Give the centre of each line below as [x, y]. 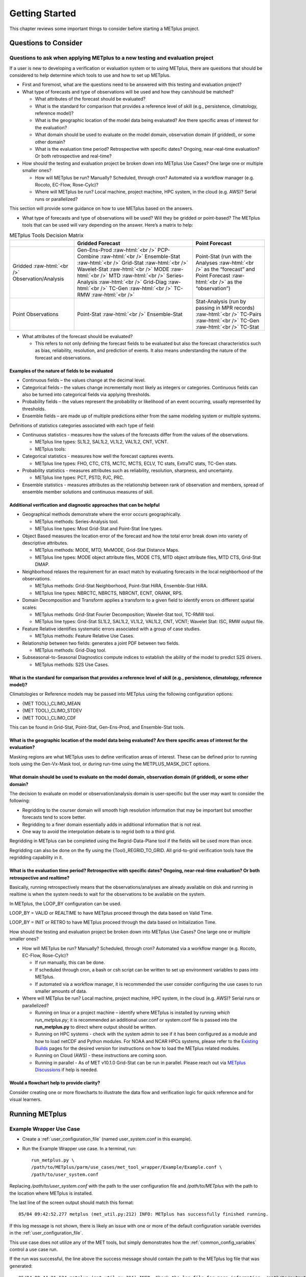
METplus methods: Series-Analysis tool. [77, 522]
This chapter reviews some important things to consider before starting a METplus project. [105, 29]
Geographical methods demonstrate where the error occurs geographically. [101, 514]
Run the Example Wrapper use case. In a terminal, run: [79, 1148]
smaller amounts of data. [61, 991]
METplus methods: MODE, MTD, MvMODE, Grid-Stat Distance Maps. [107, 550]
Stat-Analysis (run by [221, 301]
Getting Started [43, 13]
